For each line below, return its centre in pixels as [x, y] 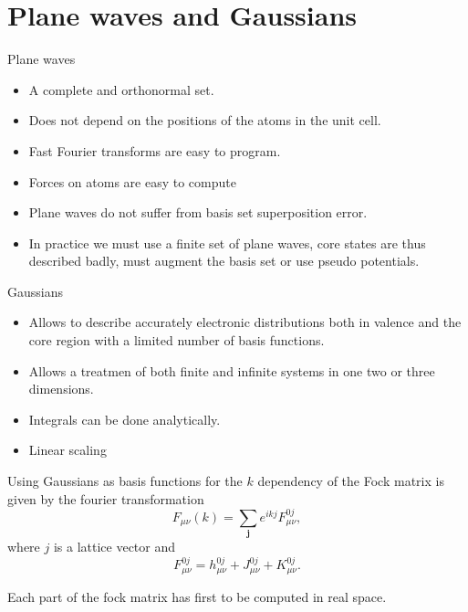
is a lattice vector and [114, 547]
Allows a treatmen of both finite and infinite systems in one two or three [232, 370]
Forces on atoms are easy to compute [132, 181]
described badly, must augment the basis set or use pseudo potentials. [224, 261]
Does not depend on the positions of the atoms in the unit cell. [205, 120]
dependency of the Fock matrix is [351, 481]
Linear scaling [68, 450]
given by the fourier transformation [106, 498]
